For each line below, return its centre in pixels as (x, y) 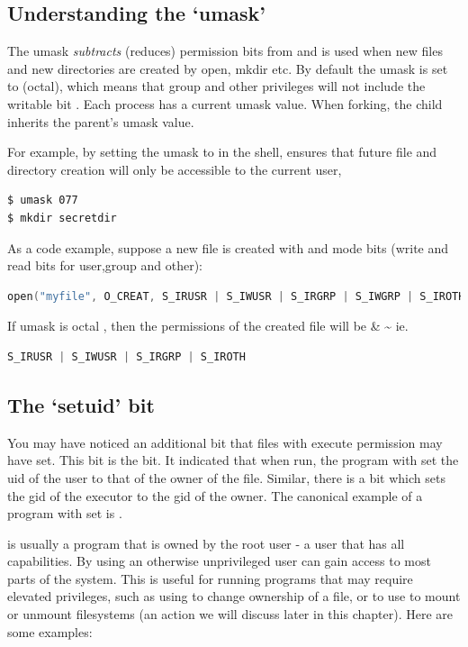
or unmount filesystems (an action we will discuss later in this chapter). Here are (230, 614)
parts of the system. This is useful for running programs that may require (210, 578)
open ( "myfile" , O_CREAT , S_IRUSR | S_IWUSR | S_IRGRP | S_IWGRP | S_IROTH (236, 296)
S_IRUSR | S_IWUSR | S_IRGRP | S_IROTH (126, 356)
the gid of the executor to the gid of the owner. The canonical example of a (215, 495)
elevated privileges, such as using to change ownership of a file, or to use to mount (234, 596)
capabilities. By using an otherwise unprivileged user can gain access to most (219, 561)
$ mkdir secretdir (62, 218)
